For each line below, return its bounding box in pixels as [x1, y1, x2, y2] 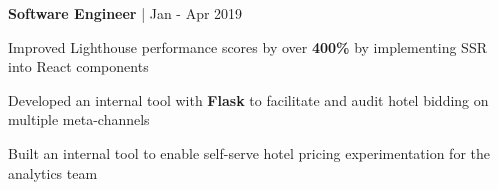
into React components [8, 56, 149, 77]
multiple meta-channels [8, 109, 150, 130]
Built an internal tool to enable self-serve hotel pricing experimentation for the [8, 142, 491, 163]
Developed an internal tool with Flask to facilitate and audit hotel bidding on [8, 89, 489, 110]
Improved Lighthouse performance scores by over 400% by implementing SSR [8, 36, 487, 57]
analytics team [8, 162, 98, 183]
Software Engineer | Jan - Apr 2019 [8, 3, 243, 23]
